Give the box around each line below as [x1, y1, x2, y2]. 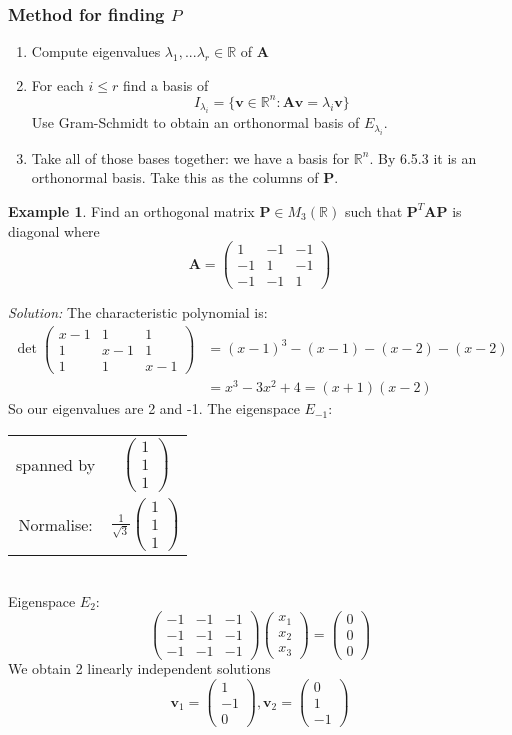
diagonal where [8, 220, 100, 241]
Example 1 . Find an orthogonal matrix [8, 200, 255, 221]
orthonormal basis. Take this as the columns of [31, 167, 319, 188]
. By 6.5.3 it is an [369, 147, 477, 168]
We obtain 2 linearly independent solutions [8, 658, 271, 679]
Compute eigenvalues [31, 41, 161, 62]
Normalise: [18, 512, 93, 536]
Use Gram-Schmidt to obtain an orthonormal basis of [31, 112, 360, 133]
